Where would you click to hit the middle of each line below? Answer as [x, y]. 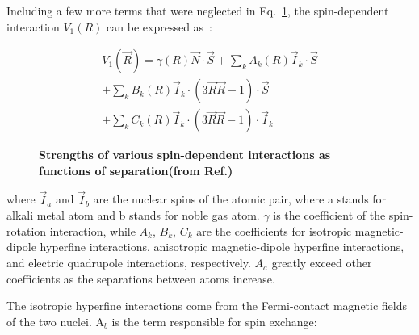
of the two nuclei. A [55, 321]
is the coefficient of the [329, 215]
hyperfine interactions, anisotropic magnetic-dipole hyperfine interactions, [222, 247]
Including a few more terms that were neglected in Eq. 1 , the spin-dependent [198, 10]
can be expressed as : [159, 26]
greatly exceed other [322, 263]
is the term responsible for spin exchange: [214, 321]
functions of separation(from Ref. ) [136, 170]
